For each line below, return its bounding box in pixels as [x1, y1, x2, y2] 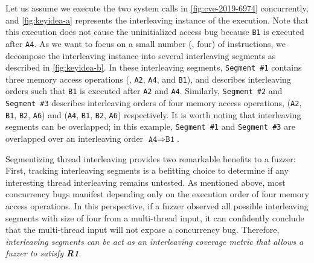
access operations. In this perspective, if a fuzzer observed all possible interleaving [5, 200, 309, 212]
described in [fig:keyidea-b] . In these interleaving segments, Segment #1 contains [5, 61, 302, 74]
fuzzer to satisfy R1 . [5, 247, 82, 259]
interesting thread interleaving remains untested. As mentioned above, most [5, 176, 286, 188]
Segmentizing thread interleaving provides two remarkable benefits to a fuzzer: [5, 152, 296, 165]
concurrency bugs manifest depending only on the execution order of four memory [5, 188, 309, 200]
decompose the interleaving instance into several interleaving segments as [5, 49, 276, 62]
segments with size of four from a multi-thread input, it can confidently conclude [5, 211, 304, 224]
